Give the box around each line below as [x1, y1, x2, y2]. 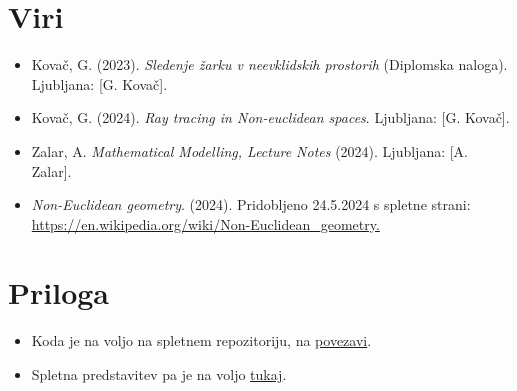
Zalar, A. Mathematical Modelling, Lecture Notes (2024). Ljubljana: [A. [31, 140, 469, 161]
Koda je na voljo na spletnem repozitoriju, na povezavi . [31, 330, 372, 351]
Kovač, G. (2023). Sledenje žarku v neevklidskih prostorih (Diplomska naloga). [31, 54, 508, 75]
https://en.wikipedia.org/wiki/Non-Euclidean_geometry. [31, 213, 380, 234]
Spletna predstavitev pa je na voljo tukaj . [31, 364, 287, 384]
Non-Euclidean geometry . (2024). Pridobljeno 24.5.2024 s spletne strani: [31, 194, 471, 215]
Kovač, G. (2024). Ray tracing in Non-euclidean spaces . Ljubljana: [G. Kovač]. [31, 107, 510, 128]
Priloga [8, 272, 109, 313]
